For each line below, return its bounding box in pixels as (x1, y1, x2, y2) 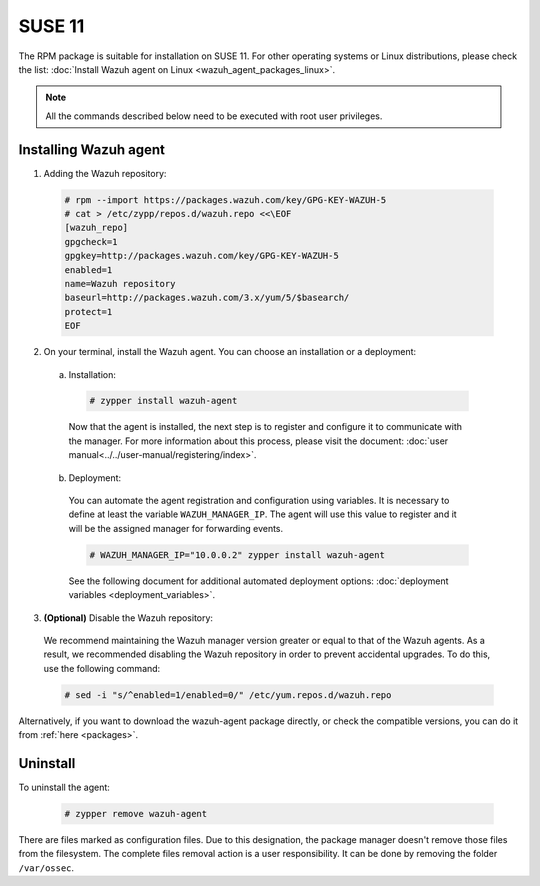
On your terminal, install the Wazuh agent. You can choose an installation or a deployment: (43, 346, 417, 358)
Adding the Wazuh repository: (43, 167, 167, 179)
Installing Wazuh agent (18, 141, 165, 158)
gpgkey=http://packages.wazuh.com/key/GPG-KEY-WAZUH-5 (64, 250, 339, 262)
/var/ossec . (18, 861, 75, 874)
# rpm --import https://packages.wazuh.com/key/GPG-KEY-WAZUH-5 (64, 194, 387, 205)
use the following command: (43, 662, 161, 674)
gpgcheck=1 (64, 236, 118, 247)
